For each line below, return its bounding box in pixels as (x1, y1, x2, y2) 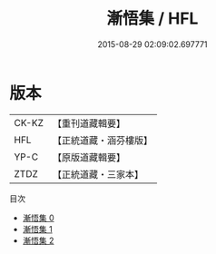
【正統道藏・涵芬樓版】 (52, 133, 152, 146)
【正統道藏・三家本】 (52, 168, 143, 181)
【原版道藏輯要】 (52, 151, 125, 163)
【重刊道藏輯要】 (52, 117, 125, 130)
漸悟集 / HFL (106, 8, 199, 29)
